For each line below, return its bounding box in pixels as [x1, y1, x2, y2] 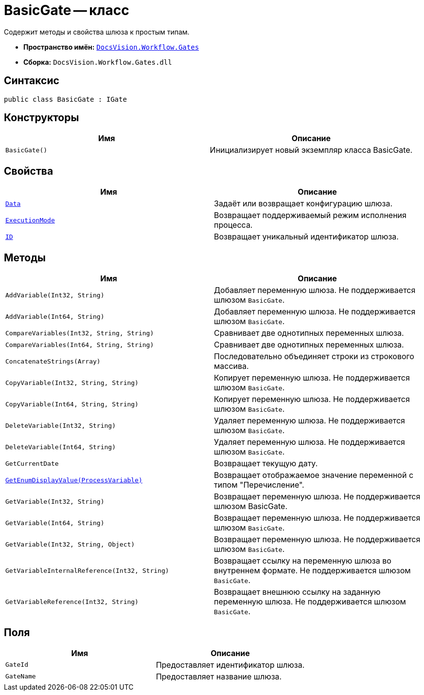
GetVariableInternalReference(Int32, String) [5, 567, 169, 574]
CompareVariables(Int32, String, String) [5, 329, 154, 337]
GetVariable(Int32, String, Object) [5, 540, 135, 548]
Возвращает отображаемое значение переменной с [214, 470, 414, 480]
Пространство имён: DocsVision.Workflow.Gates [23, 42, 199, 51]
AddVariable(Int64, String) [5, 312, 105, 320]
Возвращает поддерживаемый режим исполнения [214, 210, 406, 220]
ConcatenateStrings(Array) [5, 357, 101, 365]
